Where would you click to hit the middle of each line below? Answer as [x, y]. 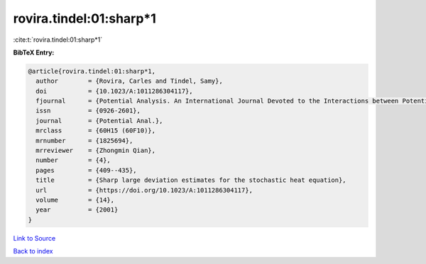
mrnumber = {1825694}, [84, 140]
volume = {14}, [75, 200]
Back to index [33, 251]
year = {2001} [77, 210]
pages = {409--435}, [87, 170]
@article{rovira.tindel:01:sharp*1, [92, 71]
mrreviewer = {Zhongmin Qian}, [96, 151]
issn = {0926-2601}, [88, 111]
